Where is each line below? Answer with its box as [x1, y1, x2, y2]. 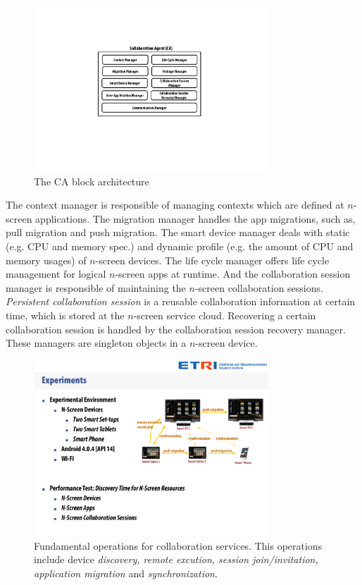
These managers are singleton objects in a [6, 335, 187, 350]
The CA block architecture [34, 173, 149, 188]
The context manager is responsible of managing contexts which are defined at [6, 197, 344, 212]
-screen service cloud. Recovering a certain [133, 307, 316, 322]
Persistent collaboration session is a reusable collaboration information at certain [6, 294, 356, 309]
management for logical [6, 266, 106, 281]
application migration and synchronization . [34, 565, 218, 580]
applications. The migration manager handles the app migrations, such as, [35, 211, 356, 226]
